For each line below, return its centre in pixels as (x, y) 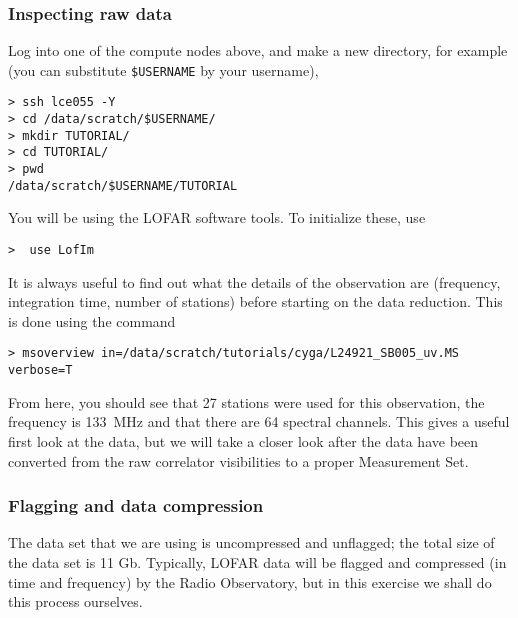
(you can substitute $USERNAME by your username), (163, 69)
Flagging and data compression (136, 505)
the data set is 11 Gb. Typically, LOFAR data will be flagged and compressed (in (257, 561)
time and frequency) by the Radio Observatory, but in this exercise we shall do (250, 581)
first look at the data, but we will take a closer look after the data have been (243, 440)
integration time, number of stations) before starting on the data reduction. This (255, 301)
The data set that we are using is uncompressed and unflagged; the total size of (251, 542)
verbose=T (40, 370)
